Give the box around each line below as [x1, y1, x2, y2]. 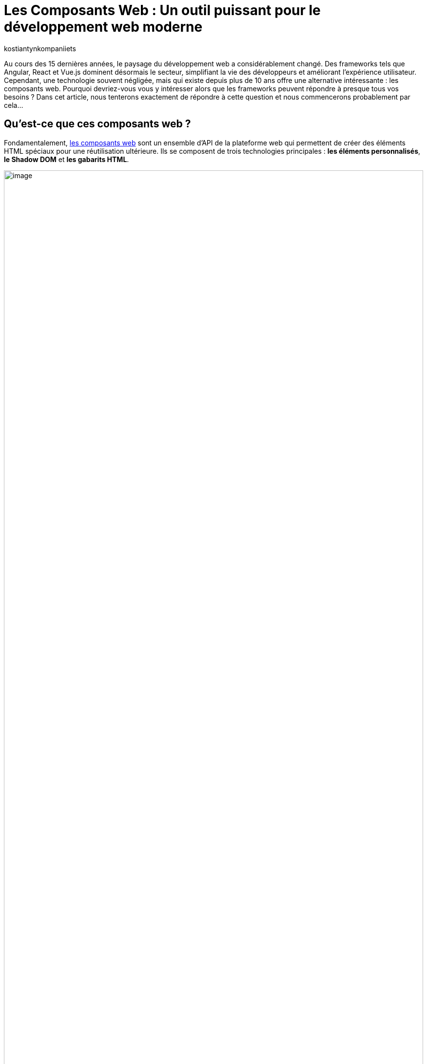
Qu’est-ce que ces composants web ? [4, 118, 191, 130]
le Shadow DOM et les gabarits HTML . [4, 155, 129, 164]
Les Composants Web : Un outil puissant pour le [4, 2, 321, 19]
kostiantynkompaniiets [4, 44, 76, 53]
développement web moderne [4, 19, 203, 35]
